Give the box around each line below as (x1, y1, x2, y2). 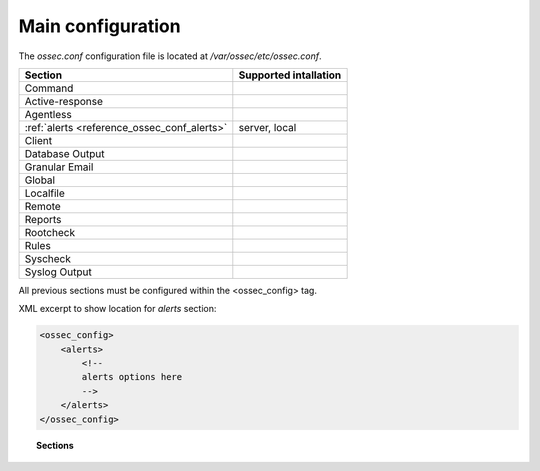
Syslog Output (24, 265, 92, 279)
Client (24, 133, 53, 147)
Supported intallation (238, 68, 342, 82)
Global (24, 173, 55, 187)
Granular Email (24, 160, 94, 174)
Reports (24, 212, 62, 226)
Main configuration (18, 15, 181, 37)
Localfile (24, 186, 65, 200)
